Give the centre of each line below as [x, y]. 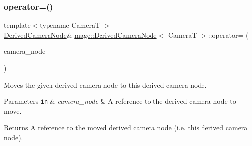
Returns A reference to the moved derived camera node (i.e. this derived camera [126, 127]
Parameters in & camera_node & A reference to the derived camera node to [120, 101]
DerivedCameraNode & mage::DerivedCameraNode [80, 34]
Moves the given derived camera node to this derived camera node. [105, 84]
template [17, 25]
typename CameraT [70, 25]
